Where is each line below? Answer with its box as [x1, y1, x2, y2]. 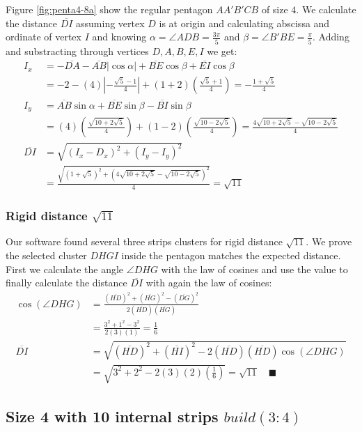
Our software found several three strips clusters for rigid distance [6, 234, 283, 249]
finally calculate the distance [6, 275, 127, 290]
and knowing [92, 29, 147, 44]
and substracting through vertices [6, 43, 149, 58]
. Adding [313, 29, 349, 44]
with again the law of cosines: [145, 275, 272, 290]
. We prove [306, 234, 352, 249]
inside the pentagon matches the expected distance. [121, 248, 341, 263]
